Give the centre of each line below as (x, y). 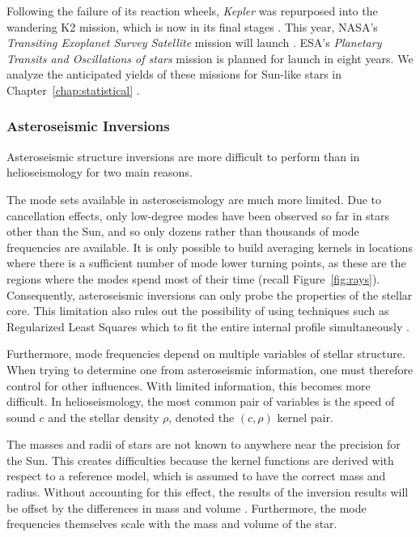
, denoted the (202, 417)
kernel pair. (305, 417)
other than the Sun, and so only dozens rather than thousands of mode (183, 231)
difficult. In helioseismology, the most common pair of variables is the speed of (201, 401)
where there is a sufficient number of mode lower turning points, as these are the (206, 263)
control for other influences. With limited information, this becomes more (189, 385)
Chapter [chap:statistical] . (73, 89)
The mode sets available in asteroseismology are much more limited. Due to (194, 199)
